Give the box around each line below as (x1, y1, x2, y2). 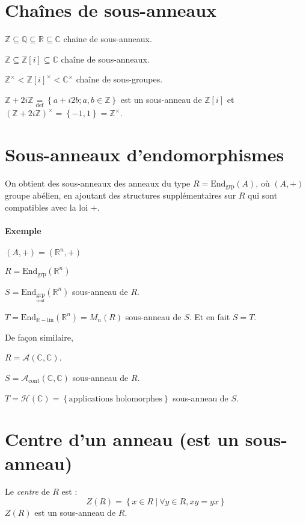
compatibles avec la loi (5, 200, 88, 213)
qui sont (248, 189, 278, 202)
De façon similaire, (5, 330, 73, 343)
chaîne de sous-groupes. (76, 73, 163, 85)
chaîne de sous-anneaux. (61, 52, 150, 65)
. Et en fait (189, 310, 230, 323)
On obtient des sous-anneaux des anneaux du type (5, 176, 191, 189)
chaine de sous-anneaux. (63, 32, 152, 45)
